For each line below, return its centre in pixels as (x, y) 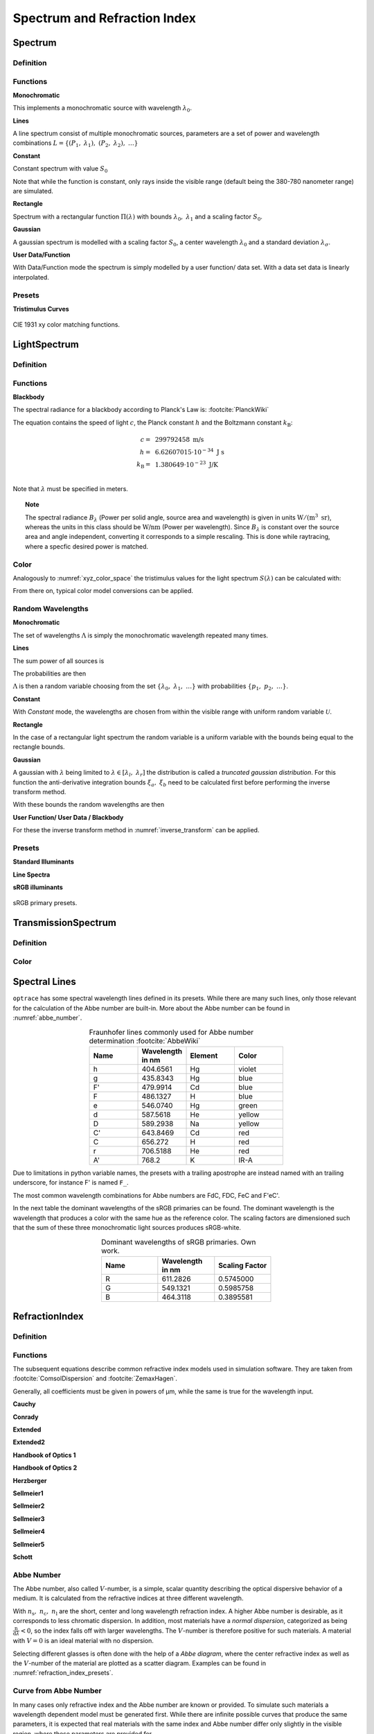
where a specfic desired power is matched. (87, 546)
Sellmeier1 (28, 1493)
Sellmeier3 (29, 1518)
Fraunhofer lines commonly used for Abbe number (171, 1032)
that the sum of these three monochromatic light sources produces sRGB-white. (127, 1227)
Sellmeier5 (29, 1544)
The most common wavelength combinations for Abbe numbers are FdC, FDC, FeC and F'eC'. (146, 1195)
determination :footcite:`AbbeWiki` (145, 1040)
